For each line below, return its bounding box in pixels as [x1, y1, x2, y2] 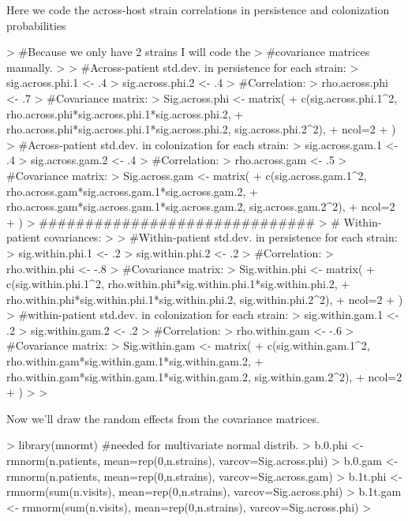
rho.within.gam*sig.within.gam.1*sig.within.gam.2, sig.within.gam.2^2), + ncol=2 [6, 368, 402, 384]
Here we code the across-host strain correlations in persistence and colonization [6, 2, 390, 17]
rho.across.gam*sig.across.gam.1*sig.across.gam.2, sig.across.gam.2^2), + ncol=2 [6, 198, 395, 215]
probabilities [6, 17, 66, 33]
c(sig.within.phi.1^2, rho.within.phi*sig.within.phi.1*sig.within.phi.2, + [6, 275, 350, 292]
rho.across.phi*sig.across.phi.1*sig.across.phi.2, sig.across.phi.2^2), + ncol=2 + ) [6, 121, 396, 137]
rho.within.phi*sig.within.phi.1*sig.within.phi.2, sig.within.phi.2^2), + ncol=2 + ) [6, 290, 403, 307]
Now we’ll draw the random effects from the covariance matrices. [6, 410, 320, 426]
